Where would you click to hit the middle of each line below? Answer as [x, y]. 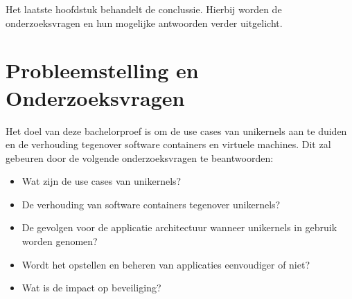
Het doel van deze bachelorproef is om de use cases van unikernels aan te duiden [176, 130]
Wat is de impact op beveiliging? [91, 288]
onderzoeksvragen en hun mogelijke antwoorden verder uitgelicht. [144, 22]
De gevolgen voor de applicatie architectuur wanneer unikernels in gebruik [179, 227]
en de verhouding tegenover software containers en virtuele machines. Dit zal [168, 144]
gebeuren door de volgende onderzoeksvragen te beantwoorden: [140, 157]
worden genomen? [60, 241]
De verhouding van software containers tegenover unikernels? [151, 204]
